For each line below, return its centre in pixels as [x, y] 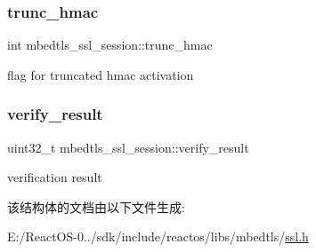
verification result [55, 177]
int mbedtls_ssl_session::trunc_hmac [110, 45]
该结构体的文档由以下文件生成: [96, 206]
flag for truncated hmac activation [101, 74]
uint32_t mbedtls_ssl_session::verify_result [128, 147]
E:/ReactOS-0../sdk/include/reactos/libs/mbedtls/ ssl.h [158, 236]
